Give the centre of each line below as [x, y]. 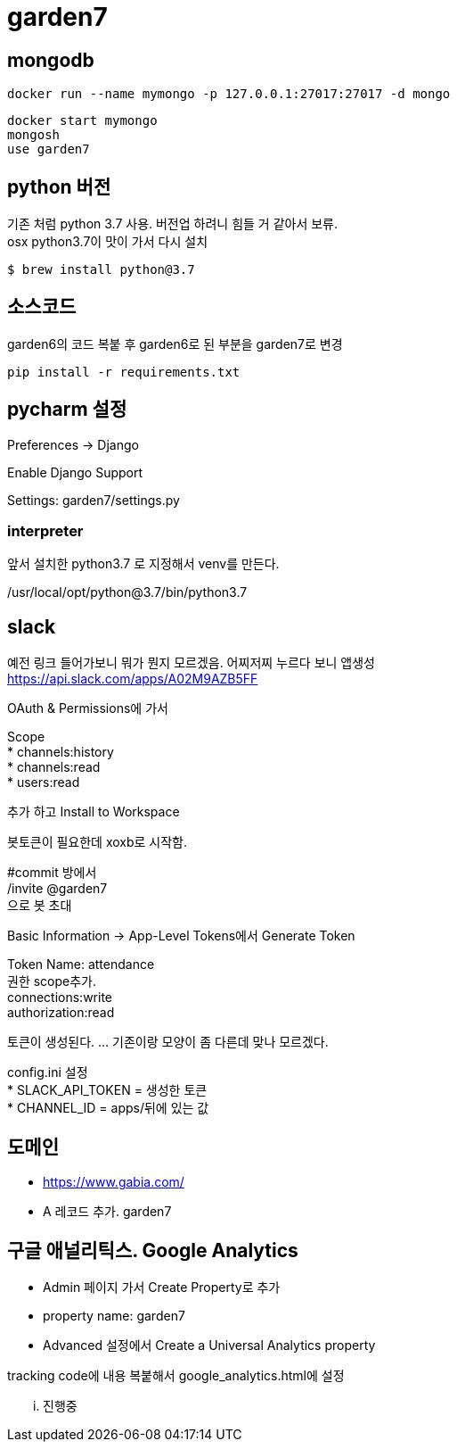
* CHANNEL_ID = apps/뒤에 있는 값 [108, 1108]
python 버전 [59, 186]
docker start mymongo [82, 121]
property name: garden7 [114, 1315]
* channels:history [61, 752]
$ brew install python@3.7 [101, 270]
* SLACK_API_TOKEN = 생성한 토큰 [107, 1090]
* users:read [44, 782]
